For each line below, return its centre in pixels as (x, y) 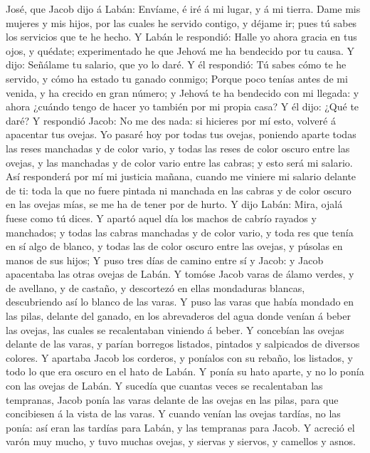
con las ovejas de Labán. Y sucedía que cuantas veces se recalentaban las (164, 386)
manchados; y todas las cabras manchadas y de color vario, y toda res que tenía (180, 232)
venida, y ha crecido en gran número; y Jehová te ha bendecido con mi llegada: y (183, 92)
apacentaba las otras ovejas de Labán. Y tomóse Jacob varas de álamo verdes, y (180, 274)
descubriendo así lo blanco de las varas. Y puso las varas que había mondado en (180, 302)
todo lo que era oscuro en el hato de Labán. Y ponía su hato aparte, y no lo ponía (185, 371)
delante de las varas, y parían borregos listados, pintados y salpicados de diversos (183, 344)
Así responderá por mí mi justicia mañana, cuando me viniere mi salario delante (181, 176)
